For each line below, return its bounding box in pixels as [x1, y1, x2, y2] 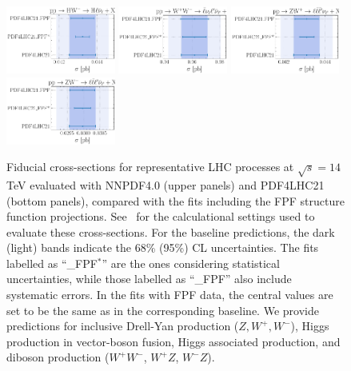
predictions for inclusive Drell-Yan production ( [6, 317, 239, 334]
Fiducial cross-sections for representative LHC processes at [6, 158, 294, 175]
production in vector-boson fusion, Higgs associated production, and [6, 333, 341, 349]
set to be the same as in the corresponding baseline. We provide [6, 301, 319, 318]
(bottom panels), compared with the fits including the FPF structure [6, 192, 345, 209]
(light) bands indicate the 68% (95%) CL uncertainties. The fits [6, 239, 319, 256]
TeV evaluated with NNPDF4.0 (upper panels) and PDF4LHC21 [6, 176, 325, 193]
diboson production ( [6, 349, 110, 365]
